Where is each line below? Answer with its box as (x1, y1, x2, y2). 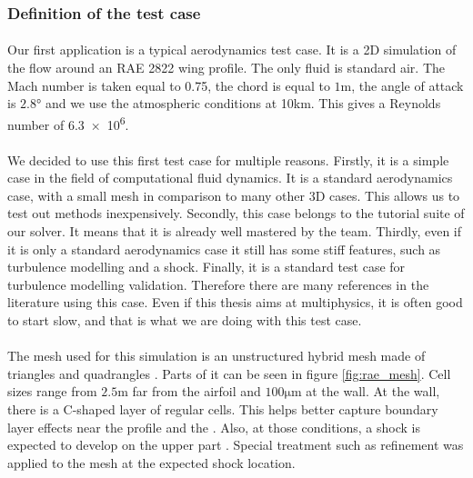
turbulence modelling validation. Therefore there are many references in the (7, 274, 429, 294)
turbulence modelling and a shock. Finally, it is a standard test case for (7, 257, 406, 276)
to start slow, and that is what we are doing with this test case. (7, 311, 362, 329)
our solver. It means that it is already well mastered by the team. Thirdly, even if (7, 222, 462, 241)
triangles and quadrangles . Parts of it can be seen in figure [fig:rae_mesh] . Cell (7, 363, 451, 383)
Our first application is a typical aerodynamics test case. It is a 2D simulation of (7, 40, 457, 59)
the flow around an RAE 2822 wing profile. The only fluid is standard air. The (7, 58, 446, 77)
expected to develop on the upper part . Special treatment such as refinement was (7, 435, 464, 454)
